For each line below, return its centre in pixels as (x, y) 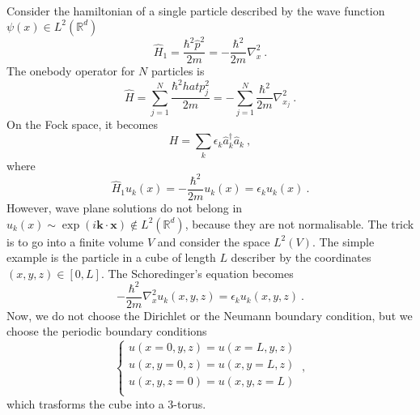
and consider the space (214, 241)
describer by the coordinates (301, 257)
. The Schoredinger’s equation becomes (197, 273)
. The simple (343, 241)
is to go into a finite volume (75, 241)
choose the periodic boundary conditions (107, 331)
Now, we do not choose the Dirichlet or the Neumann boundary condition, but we (210, 315)
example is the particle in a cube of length (111, 257)
